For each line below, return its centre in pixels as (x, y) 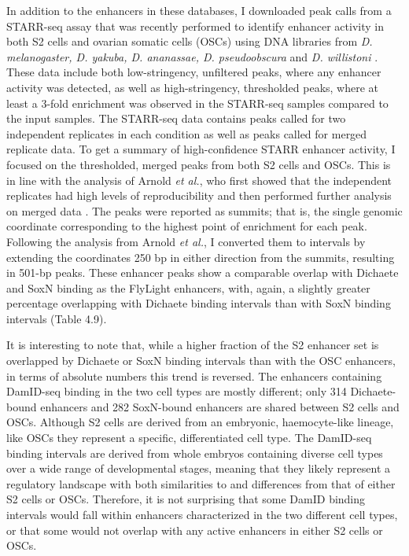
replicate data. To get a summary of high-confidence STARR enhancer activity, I (201, 149)
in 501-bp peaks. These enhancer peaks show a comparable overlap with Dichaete (203, 272)
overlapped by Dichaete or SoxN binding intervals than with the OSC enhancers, (201, 361)
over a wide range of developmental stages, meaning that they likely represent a (199, 468)
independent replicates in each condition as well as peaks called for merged (187, 133)
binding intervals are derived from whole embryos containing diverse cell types (195, 453)
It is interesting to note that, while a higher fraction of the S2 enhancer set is (193, 345)
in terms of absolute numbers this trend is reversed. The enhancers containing (194, 376)
